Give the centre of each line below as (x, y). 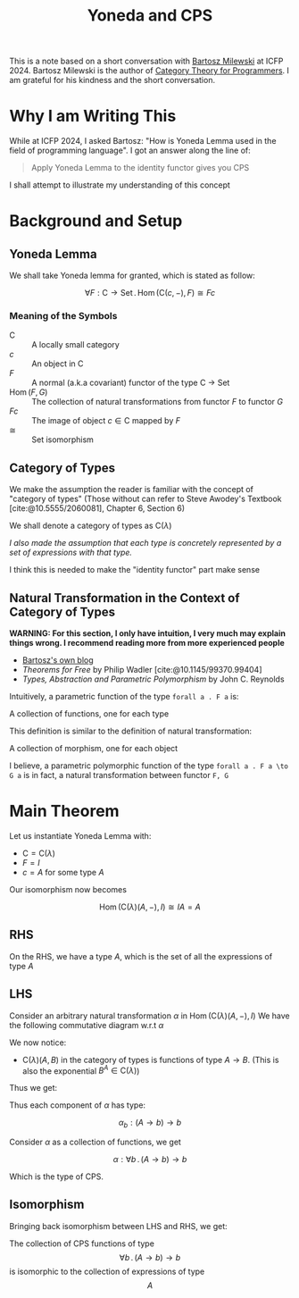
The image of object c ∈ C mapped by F (106, 421)
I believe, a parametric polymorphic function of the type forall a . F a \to (149, 766)
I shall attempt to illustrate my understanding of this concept (120, 185)
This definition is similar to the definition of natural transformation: (131, 731)
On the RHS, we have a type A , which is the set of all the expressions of (141, 956)
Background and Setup (96, 221)
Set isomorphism (62, 440)
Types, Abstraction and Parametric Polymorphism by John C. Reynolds (153, 679)
